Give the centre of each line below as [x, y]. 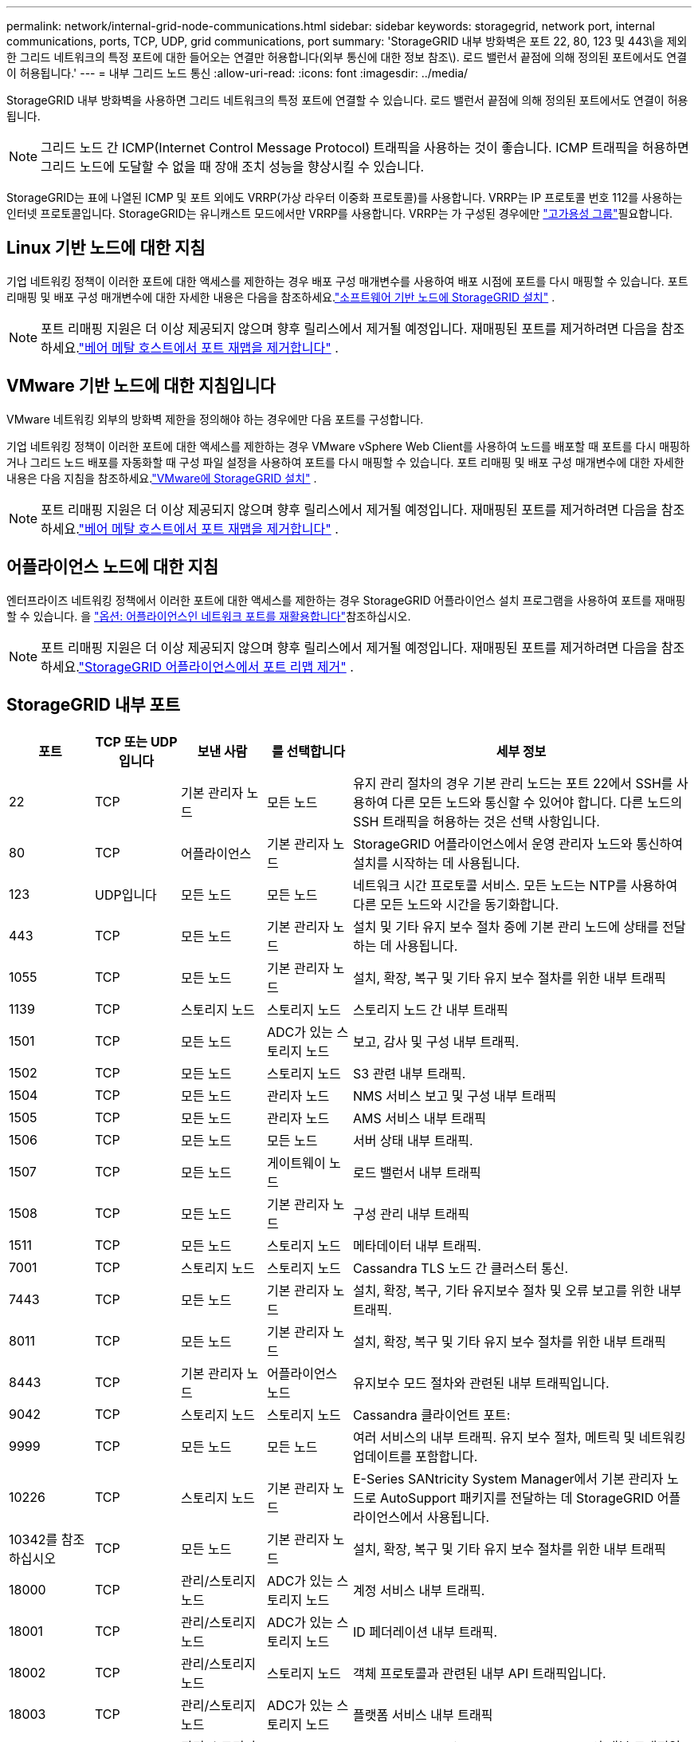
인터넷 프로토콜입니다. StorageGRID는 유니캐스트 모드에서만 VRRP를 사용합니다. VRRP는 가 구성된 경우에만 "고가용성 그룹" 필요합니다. [340, 213]
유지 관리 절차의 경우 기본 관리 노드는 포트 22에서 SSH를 [513, 784]
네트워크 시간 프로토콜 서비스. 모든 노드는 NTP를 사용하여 [516, 886]
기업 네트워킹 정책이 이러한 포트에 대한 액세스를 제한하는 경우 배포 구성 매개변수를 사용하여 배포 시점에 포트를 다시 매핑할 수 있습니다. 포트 [347, 281]
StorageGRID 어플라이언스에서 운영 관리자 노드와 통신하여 [518, 844]
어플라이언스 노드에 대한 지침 [113, 567]
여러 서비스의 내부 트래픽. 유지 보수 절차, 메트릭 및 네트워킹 [520, 1438]
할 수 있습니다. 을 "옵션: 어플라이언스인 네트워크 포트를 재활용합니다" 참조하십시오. [209, 616]
